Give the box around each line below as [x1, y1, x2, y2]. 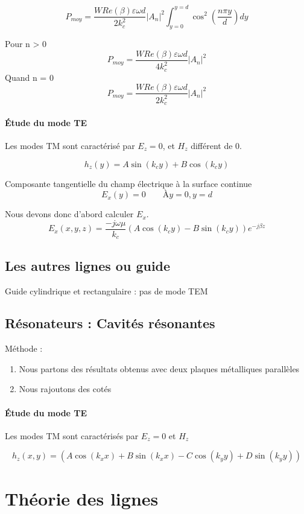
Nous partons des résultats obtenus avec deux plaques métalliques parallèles [19, 362, 300, 375]
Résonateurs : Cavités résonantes [5, 314, 215, 332]
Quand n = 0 [5, 71, 54, 83]
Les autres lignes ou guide [5, 256, 171, 274]
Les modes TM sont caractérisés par [5, 429, 139, 442]
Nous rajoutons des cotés [19, 382, 112, 395]
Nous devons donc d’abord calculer [5, 208, 134, 220]
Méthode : [5, 342, 43, 355]
